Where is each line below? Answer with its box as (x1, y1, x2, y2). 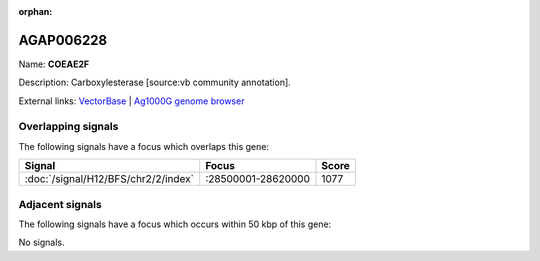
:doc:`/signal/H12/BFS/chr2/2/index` (24, 172, 195, 186)
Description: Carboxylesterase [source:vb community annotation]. (18, 76, 292, 89)
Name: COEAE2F (18, 58, 90, 70)
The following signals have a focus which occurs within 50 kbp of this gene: (18, 218, 332, 230)
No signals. (18, 236, 65, 249)
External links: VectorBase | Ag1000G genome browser (18, 95, 245, 107)
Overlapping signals (18, 120, 119, 134)
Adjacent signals (18, 197, 102, 211)
